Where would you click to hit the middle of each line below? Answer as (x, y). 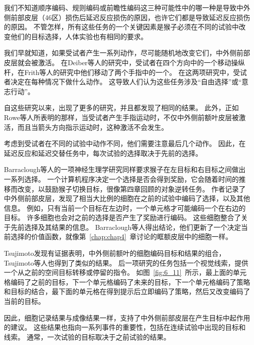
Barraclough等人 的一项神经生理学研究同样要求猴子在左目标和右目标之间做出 (125, 169)
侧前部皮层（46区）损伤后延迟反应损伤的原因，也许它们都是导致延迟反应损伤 (127, 17)
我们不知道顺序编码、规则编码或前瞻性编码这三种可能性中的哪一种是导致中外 (127, 7)
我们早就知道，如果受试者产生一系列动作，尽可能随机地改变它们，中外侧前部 (127, 53)
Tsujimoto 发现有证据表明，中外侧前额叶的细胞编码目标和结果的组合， (115, 253)
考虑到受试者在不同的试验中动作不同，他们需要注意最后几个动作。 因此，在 (125, 143)
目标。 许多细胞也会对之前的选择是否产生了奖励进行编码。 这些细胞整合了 (123, 217)
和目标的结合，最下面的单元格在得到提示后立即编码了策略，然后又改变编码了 (127, 291)
